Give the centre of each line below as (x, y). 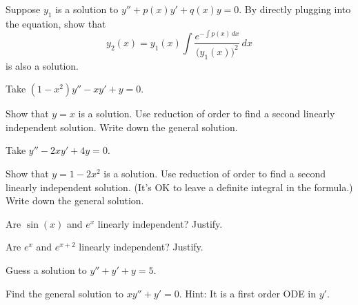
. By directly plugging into (295, 9)
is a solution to (87, 9)
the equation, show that (56, 23)
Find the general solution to (65, 293)
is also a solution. (42, 65)
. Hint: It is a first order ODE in (248, 293)
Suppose (23, 9)
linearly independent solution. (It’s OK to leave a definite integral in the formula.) (179, 187)
